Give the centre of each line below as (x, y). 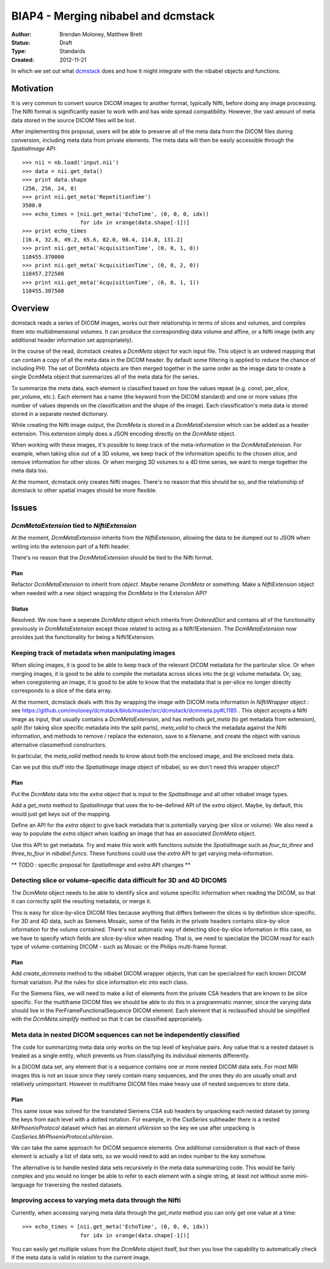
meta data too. (30, 470)
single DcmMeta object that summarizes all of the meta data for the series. (105, 377)
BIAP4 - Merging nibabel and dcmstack (113, 16)
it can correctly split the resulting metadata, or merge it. (82, 901)
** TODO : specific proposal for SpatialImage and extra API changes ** (101, 865)
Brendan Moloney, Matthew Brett (101, 34)
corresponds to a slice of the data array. (62, 690)
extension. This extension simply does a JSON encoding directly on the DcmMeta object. (123, 434)
